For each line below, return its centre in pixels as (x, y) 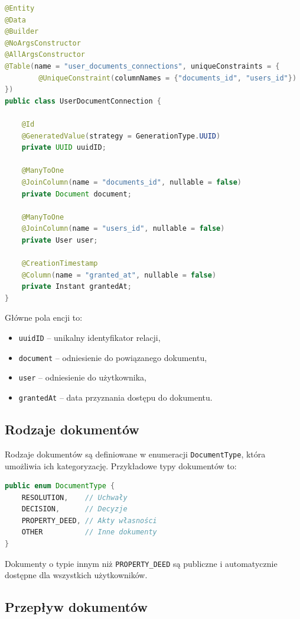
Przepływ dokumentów (76, 607)
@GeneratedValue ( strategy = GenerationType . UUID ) (121, 136)
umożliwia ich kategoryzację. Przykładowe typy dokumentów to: (121, 465)
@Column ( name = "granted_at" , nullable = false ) (119, 275)
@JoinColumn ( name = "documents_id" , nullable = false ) (132, 182)
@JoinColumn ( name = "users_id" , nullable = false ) (123, 229)
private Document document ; (76, 194)
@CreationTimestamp (60, 264)
